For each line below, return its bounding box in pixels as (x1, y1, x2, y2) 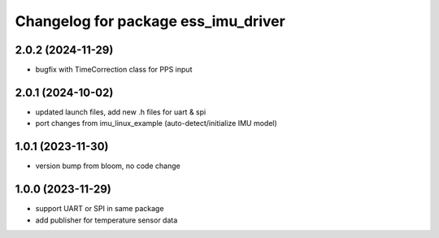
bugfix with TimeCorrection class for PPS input (35, 65, 193, 75)
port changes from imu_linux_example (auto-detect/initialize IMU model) (35, 119, 278, 128)
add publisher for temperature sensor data (35, 215, 178, 225)
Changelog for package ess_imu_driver (15, 12, 286, 30)
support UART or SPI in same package (35, 204, 164, 214)
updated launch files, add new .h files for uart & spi (35, 106, 206, 117)
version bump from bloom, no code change (35, 161, 180, 171)
